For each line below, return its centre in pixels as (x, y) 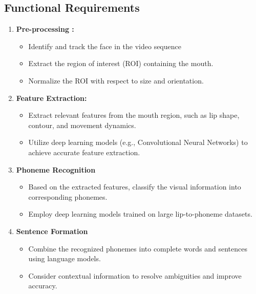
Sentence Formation (52, 231)
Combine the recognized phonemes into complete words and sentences (138, 248)
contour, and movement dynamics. (82, 125)
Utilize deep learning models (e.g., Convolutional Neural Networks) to (138, 142)
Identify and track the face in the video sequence (105, 46)
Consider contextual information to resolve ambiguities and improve (135, 275)
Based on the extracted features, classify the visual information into (135, 187)
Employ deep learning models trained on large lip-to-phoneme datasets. (140, 214)
